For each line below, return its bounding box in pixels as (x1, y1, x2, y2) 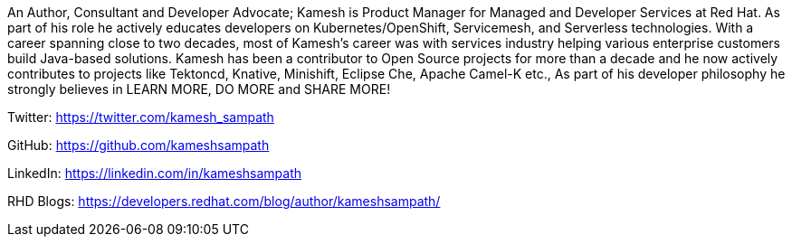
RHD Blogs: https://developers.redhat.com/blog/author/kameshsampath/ (7, 193, 441, 209)
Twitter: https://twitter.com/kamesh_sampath (7, 109, 274, 125)
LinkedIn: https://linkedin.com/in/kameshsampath (7, 165, 302, 181)
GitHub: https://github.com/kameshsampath (7, 137, 270, 153)
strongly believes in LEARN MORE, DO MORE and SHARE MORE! (7, 81, 391, 97)
